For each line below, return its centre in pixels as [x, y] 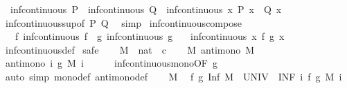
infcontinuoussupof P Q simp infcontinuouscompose [123, 22]
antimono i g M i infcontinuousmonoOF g [111, 63]
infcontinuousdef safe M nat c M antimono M [130, 49]
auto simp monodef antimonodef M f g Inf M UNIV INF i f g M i [173, 76]
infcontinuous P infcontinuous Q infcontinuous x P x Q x [146, 9]
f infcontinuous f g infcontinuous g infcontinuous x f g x [150, 36]
